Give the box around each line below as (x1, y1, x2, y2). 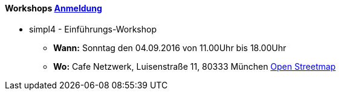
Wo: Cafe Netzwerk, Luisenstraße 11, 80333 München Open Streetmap (53, 61, 336, 72)
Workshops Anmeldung (5, 2, 102, 13)
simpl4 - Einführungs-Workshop (29, 24, 157, 35)
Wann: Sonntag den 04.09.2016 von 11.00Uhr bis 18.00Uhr (53, 43, 287, 54)
